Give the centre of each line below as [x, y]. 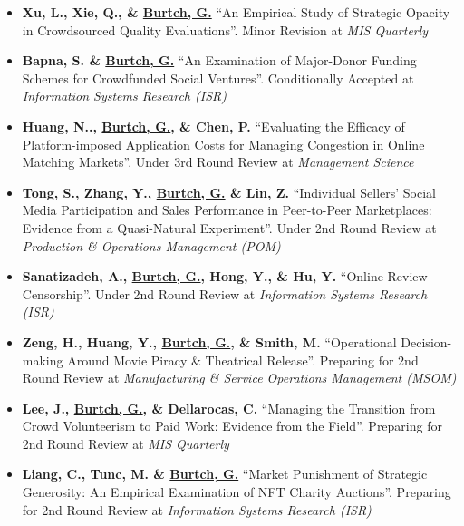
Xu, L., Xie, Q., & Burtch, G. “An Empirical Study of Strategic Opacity [236, 12]
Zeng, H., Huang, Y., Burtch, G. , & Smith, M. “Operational [209, 341]
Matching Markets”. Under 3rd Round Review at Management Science [218, 162]
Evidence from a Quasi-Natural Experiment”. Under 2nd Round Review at [229, 227]
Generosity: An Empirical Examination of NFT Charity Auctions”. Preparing [237, 492]
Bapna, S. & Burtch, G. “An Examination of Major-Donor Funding [219, 60]
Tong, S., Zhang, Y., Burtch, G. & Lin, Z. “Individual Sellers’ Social [229, 192]
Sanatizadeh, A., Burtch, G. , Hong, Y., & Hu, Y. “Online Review [225, 276]
